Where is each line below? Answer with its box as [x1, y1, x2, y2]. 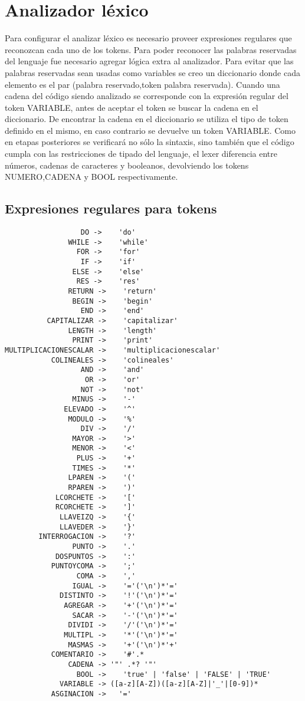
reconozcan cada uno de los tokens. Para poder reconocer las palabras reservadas [5, 43, 297, 55]
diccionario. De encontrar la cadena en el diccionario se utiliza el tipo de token [5, 113, 288, 125]
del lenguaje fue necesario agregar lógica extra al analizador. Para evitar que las [5, 55, 294, 67]
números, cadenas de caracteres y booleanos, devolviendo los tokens [5, 159, 249, 171]
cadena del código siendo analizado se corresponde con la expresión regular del [5, 90, 288, 102]
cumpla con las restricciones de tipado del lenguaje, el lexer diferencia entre [5, 147, 278, 160]
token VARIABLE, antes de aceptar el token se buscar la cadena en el [5, 101, 258, 113]
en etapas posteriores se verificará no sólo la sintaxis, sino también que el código [5, 136, 294, 148]
